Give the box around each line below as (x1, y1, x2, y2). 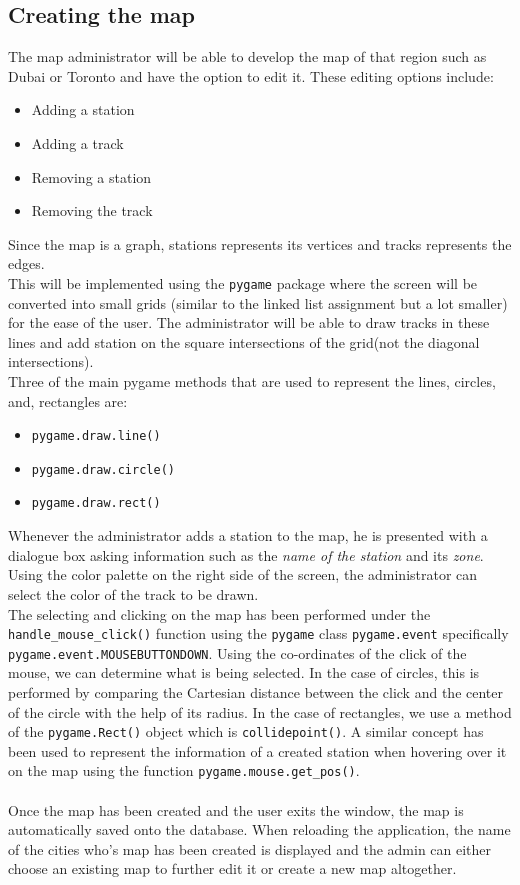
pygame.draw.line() (31, 429, 161, 444)
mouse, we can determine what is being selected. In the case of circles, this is (8, 662, 480, 683)
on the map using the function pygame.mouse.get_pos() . (8, 760, 360, 781)
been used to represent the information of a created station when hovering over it (8, 740, 507, 761)
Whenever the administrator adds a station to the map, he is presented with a (8, 525, 488, 546)
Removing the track (31, 200, 153, 221)
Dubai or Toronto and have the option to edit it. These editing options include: (8, 65, 494, 86)
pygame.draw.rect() (31, 496, 161, 511)
